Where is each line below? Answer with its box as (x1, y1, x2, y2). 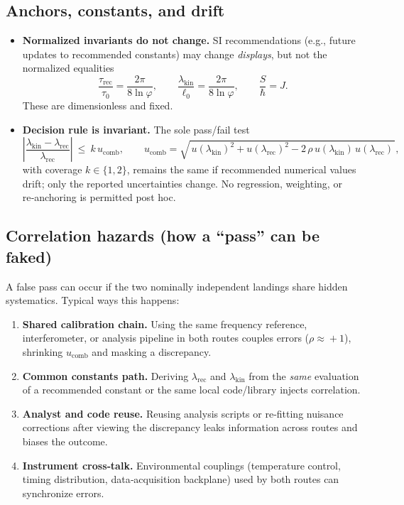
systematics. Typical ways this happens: (6, 293, 180, 308)
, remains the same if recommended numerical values (126, 162, 356, 177)
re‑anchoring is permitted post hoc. (22, 190, 176, 205)
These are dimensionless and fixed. (22, 98, 173, 113)
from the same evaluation (249, 368, 359, 383)
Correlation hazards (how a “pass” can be (6, 224, 320, 246)
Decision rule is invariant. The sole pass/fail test (22, 121, 250, 136)
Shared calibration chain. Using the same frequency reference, (22, 316, 307, 331)
